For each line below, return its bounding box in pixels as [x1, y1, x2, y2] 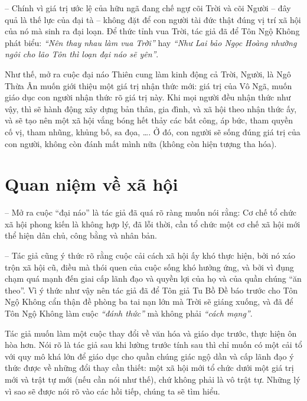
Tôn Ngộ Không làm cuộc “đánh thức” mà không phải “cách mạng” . [5, 307, 253, 319]
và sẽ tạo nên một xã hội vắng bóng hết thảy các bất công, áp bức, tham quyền [5, 114, 293, 126]
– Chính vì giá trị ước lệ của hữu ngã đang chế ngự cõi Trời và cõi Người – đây [5, 2, 291, 14]
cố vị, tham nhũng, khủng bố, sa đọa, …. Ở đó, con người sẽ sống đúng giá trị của [5, 125, 301, 138]
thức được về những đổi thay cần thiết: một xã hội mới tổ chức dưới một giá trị [5, 361, 294, 374]
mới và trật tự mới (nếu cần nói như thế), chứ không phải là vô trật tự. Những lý [5, 373, 301, 385]
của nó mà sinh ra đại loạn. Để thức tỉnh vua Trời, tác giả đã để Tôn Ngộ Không [5, 25, 300, 37]
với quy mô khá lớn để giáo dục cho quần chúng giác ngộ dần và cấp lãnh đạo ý [5, 350, 294, 362]
